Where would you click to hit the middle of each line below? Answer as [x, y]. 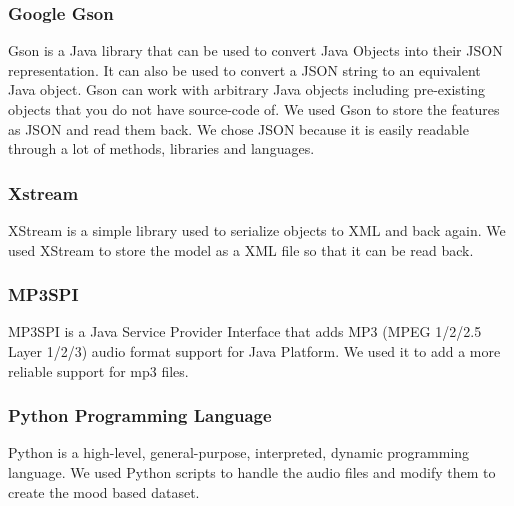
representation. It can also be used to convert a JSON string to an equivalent [244, 69]
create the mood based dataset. [104, 491]
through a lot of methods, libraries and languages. [161, 148]
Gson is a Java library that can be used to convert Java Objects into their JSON [255, 50]
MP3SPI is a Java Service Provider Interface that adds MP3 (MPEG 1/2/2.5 [245, 331]
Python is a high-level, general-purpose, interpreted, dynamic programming [239, 452]
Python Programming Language [140, 415]
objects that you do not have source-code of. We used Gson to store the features [254, 109]
